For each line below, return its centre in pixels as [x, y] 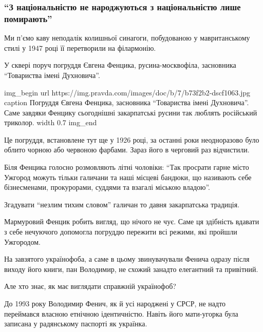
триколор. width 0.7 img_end [51, 122]
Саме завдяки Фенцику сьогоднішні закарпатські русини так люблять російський [131, 112]
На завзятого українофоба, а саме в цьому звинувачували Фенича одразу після [127, 259]
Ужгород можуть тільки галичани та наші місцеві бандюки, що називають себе [128, 177]
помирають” [28, 18]
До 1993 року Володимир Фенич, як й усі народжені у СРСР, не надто [115, 304]
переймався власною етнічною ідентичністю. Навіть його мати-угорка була [121, 313]
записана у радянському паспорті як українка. [76, 324]
